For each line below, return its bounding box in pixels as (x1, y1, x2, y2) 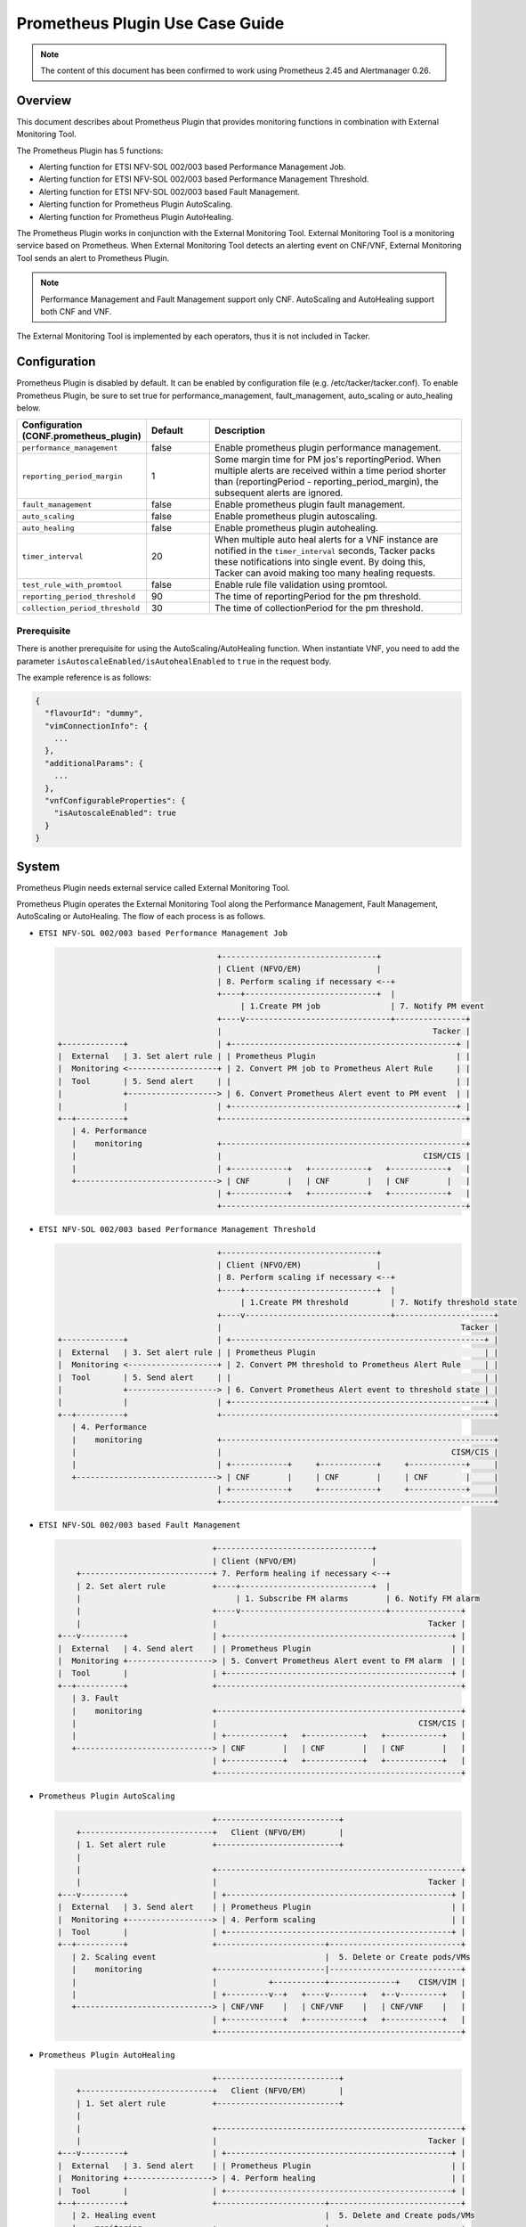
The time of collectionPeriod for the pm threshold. (214, 602, 424, 615)
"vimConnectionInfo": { (45, 721, 149, 730)
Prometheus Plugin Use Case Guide (16, 13, 285, 33)
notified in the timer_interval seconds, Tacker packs (214, 544, 436, 557)
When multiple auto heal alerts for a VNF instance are (214, 534, 439, 546)
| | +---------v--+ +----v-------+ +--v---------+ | (71, 1989, 466, 1999)
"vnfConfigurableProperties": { (45, 795, 186, 806)
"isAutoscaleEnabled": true (53, 808, 177, 819)
